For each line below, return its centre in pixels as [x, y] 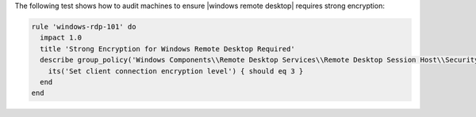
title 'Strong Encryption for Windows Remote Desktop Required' [167, 49]
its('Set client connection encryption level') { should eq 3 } [176, 71]
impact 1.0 [61, 38]
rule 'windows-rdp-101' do [84, 26]
